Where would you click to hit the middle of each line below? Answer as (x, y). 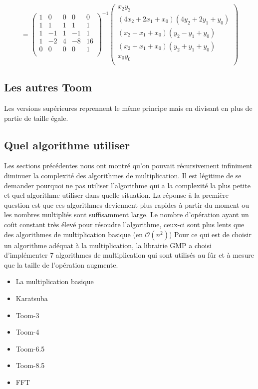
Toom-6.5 (30, 348)
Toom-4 (27, 332)
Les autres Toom (48, 87)
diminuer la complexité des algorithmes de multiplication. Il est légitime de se (123, 176)
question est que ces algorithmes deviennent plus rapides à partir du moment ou (127, 204)
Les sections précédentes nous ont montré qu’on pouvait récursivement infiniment (128, 166)
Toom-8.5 (30, 365)
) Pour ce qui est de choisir (210, 234)
